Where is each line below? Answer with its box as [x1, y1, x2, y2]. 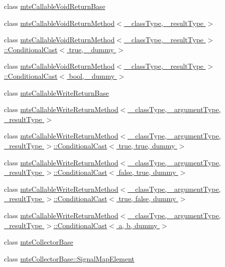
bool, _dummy [69, 70, 115, 81]
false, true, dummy [118, 167, 176, 177]
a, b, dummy [118, 220, 158, 230]
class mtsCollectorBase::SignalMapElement [4, 253, 135, 264]
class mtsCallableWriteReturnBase [4, 87, 109, 98]
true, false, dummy [118, 193, 176, 204]
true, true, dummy [118, 140, 175, 150]
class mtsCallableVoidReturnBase [4, 1, 106, 11]
